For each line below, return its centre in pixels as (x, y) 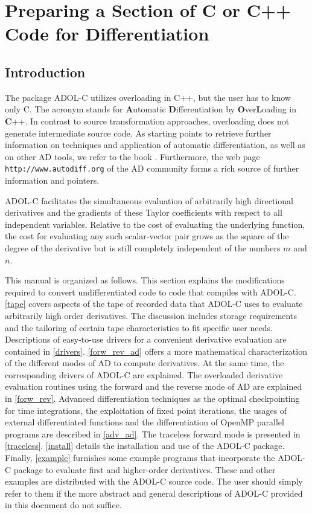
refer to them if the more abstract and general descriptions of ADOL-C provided (154, 493)
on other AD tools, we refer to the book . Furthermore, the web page (132, 156)
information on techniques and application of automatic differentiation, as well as (155, 145)
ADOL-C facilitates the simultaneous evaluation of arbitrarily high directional (149, 200)
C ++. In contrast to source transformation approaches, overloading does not (147, 121)
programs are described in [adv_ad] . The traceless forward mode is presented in (153, 434)
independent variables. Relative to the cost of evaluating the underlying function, (155, 224)
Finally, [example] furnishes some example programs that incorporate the (140, 458)
